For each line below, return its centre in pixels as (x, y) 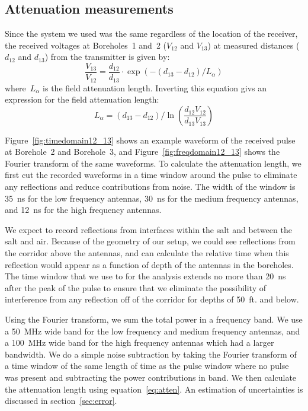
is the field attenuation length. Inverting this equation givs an (155, 87)
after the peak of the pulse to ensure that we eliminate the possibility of (135, 287)
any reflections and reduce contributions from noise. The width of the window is (150, 187)
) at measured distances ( (254, 45)
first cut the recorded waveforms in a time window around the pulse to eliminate (151, 175)
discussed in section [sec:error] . (61, 401)
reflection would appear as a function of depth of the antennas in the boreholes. (149, 264)
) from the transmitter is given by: (107, 57)
